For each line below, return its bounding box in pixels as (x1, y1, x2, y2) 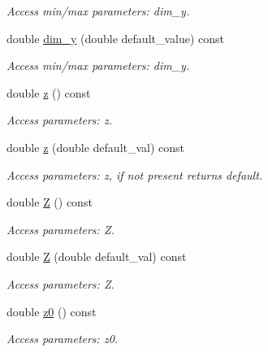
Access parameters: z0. (6, 330, 119, 347)
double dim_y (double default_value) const (6, 29, 225, 46)
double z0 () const (6, 302, 97, 319)
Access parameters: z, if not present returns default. (6, 166, 263, 183)
